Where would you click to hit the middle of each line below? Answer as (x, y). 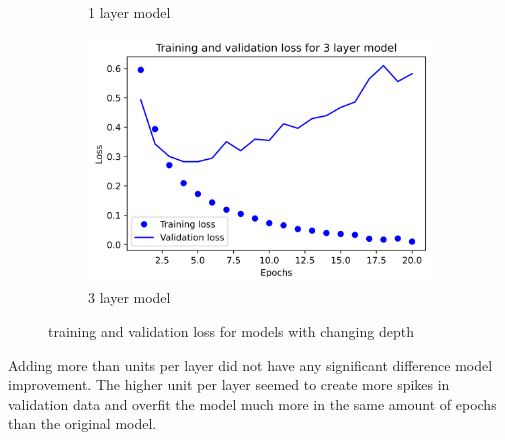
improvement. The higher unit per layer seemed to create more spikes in (229, 384)
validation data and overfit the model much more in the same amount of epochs (252, 403)
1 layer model (129, 12)
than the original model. (82, 423)
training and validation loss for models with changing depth (231, 331)
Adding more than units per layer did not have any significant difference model (250, 364)
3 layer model (129, 297)
